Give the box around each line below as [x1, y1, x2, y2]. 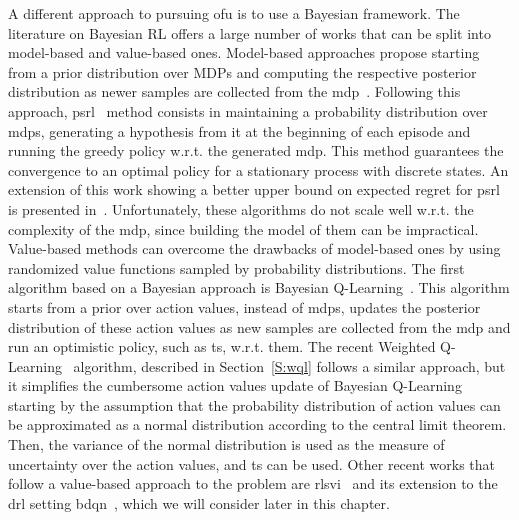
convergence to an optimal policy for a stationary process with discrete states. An [8, 159, 509, 180]
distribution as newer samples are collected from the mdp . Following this [8, 81, 461, 102]
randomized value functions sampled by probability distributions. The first [8, 257, 465, 278]
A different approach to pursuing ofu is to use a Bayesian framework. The [8, 3, 460, 23]
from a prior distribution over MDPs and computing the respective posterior [8, 61, 477, 82]
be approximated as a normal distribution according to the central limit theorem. [8, 414, 507, 435]
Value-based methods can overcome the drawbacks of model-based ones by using [8, 238, 501, 259]
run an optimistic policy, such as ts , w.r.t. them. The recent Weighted [8, 336, 436, 357]
